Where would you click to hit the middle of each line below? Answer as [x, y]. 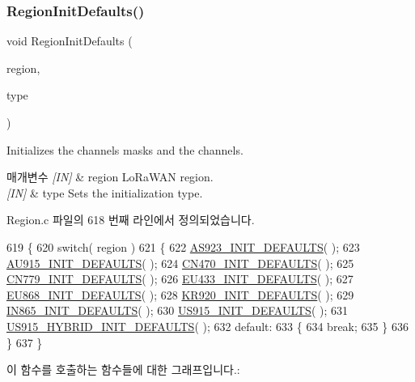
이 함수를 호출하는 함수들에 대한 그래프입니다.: [123, 369]
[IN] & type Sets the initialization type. [105, 192]
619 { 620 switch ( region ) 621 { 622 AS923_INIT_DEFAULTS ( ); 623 [183, 246]
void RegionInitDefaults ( [70, 41]
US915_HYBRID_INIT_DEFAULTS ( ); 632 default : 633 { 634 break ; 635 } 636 [207, 326]
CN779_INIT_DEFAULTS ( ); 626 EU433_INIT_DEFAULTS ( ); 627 [180, 279]
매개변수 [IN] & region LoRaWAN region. [110, 177]
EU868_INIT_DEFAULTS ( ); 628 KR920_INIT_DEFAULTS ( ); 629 [180, 294]
